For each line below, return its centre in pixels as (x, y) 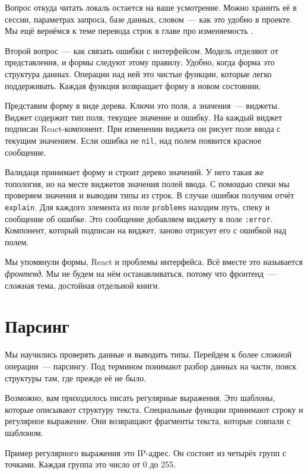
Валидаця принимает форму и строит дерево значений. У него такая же (134, 172)
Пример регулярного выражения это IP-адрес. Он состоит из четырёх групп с (146, 452)
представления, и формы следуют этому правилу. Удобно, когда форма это (140, 62)
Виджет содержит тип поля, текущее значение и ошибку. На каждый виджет (144, 117)
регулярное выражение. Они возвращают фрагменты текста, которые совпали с (148, 421)
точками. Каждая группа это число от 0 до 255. (91, 464)
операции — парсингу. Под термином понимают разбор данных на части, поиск (151, 366)
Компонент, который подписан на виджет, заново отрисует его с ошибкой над (146, 230)
